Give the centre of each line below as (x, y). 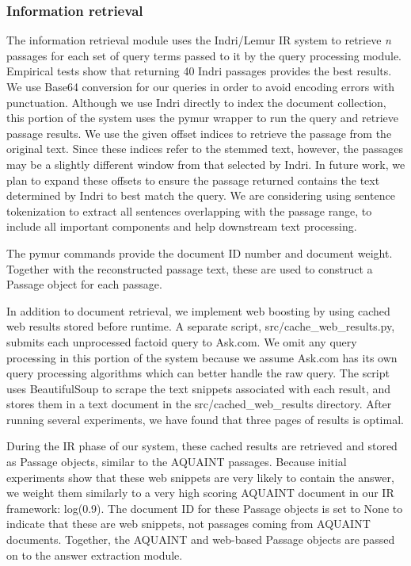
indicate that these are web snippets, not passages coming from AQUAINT (188, 524)
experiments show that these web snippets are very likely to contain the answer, (200, 477)
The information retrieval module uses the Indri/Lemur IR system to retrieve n (199, 40)
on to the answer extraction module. (95, 555)
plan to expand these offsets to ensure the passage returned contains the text (193, 180)
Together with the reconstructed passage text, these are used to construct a (190, 268)
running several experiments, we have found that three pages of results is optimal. (205, 419)
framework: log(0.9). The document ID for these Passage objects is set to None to (205, 508)
